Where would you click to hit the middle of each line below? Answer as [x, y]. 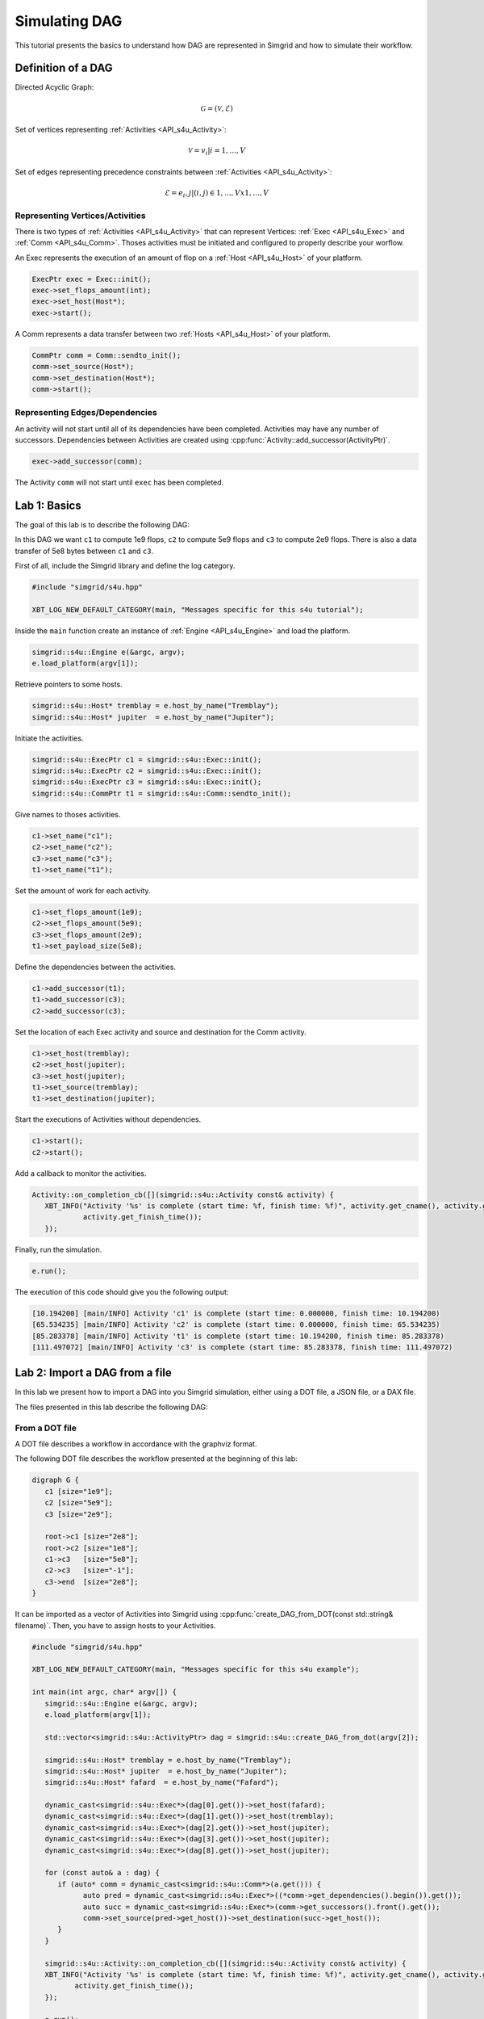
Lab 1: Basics [48, 505]
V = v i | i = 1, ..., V [217, 152]
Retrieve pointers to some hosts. [69, 684]
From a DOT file [46, 1428]
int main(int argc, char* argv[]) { [104, 1692]
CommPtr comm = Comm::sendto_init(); [106, 355]
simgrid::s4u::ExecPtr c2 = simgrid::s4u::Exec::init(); [147, 770]
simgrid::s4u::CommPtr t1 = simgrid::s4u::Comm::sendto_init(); [162, 793]
